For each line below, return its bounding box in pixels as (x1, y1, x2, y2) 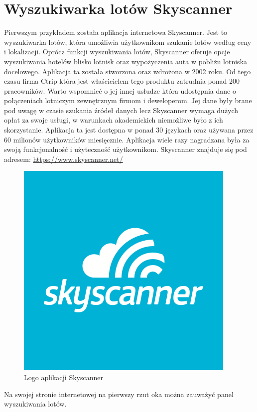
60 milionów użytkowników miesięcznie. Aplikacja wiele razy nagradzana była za (4, 134, 250, 144)
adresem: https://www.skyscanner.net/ (4, 153, 123, 164)
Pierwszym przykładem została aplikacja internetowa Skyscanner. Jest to (4, 27, 228, 37)
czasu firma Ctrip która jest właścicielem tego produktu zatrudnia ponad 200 (4, 76, 240, 86)
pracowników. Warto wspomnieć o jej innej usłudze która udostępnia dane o (4, 85, 236, 96)
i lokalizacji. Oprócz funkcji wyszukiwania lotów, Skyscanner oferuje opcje (4, 46, 230, 57)
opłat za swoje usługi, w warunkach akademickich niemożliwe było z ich (4, 115, 223, 125)
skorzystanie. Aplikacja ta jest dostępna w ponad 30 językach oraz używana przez (4, 125, 254, 135)
